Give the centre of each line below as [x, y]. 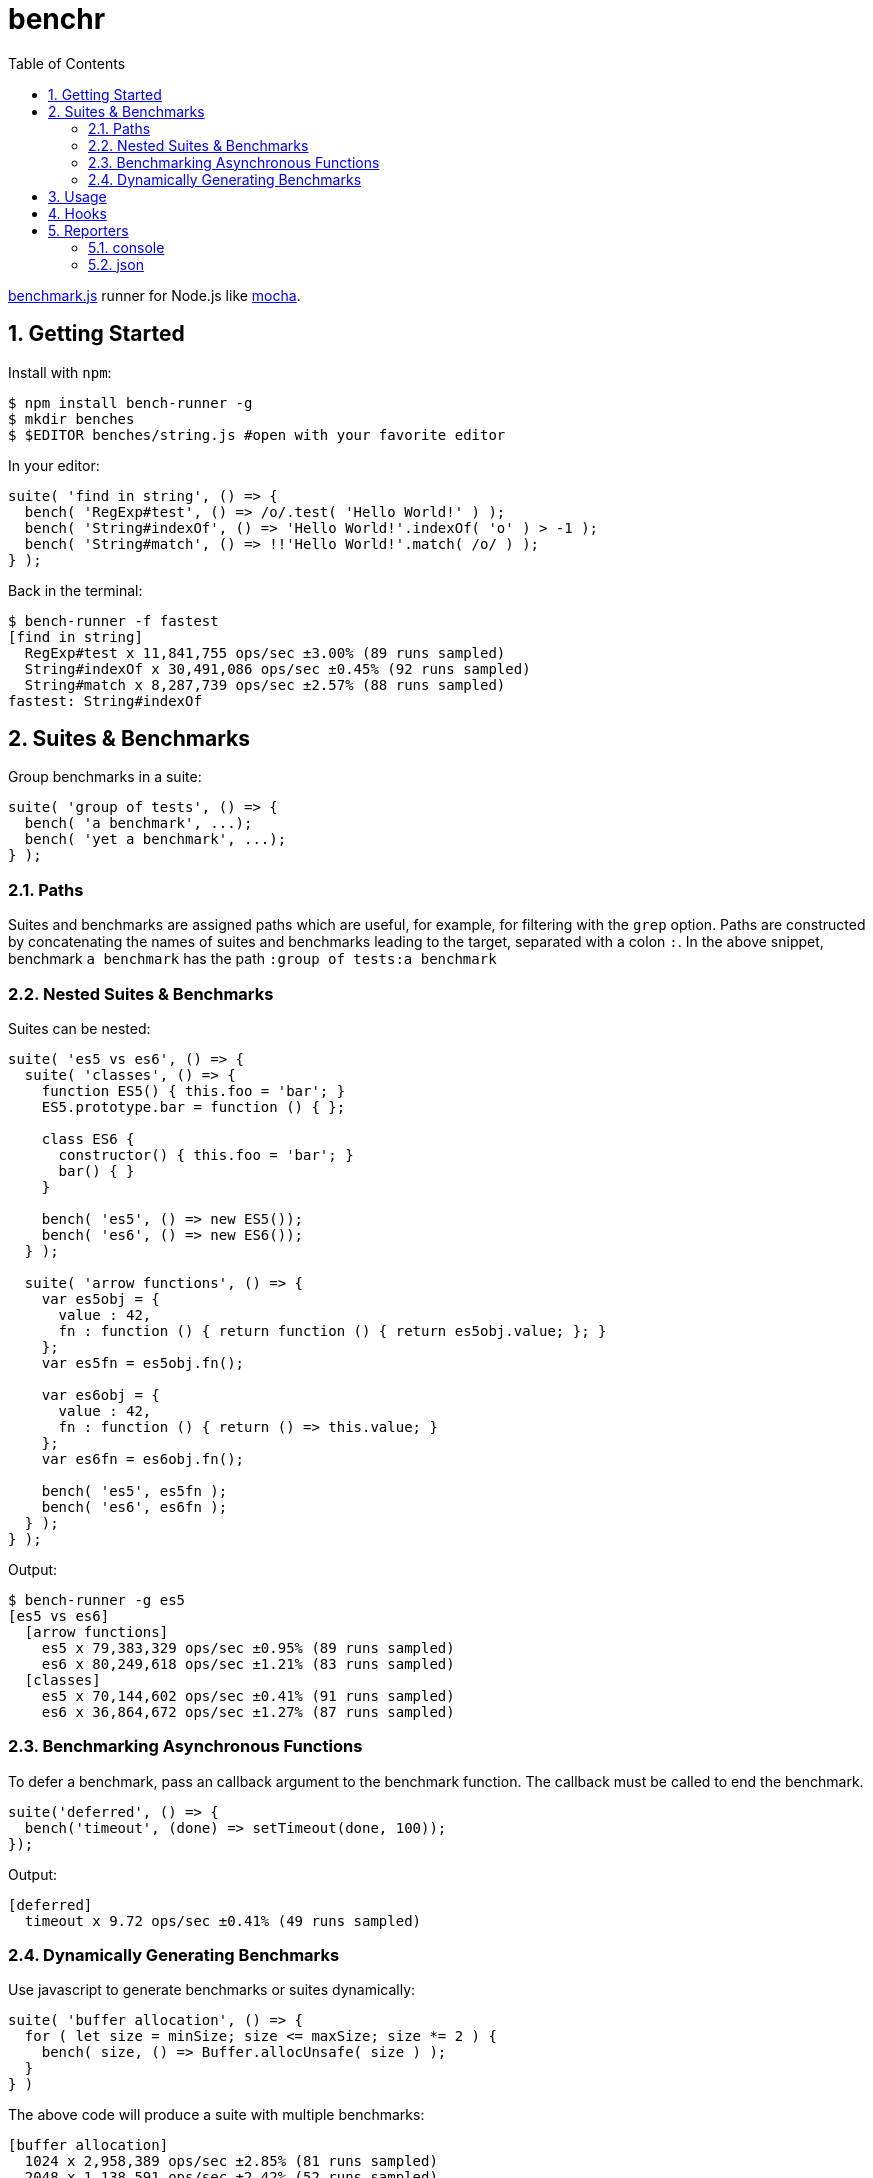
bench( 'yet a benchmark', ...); [155, 839]
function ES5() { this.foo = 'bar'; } [193, 1090]
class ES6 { [88, 1138]
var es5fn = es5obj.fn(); [143, 1362]
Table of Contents [67, 63]
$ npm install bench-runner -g [130, 402]
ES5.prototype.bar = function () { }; [193, 1106]
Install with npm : [60, 372]
